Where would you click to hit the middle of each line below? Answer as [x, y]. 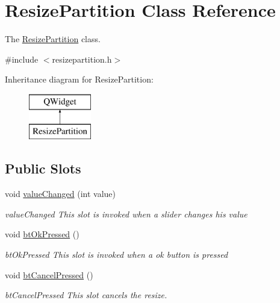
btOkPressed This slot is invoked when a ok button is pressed [117, 255]
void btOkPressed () [42, 234]
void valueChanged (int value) [60, 194]
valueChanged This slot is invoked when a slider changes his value [126, 214]
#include [22, 59]
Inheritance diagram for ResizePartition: [79, 79]
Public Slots [43, 168]
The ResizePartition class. [53, 39]
